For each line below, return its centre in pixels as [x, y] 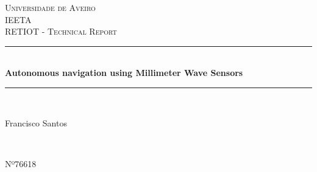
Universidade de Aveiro [50, 7]
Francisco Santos [36, 122]
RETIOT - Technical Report [61, 31]
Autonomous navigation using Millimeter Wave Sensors [124, 73]
